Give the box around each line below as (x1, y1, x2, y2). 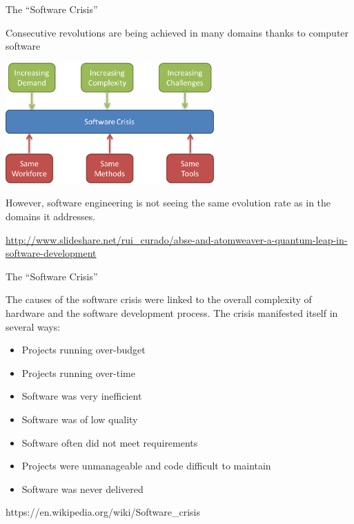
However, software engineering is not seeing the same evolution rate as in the (6, 195, 331, 210)
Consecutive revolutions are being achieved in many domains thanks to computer (6, 25, 349, 39)
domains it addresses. (6, 209, 96, 224)
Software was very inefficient (21, 389, 142, 403)
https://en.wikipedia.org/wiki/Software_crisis (6, 505, 200, 519)
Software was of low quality (21, 412, 138, 427)
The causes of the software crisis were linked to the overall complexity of (6, 292, 312, 307)
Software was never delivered (21, 481, 144, 496)
